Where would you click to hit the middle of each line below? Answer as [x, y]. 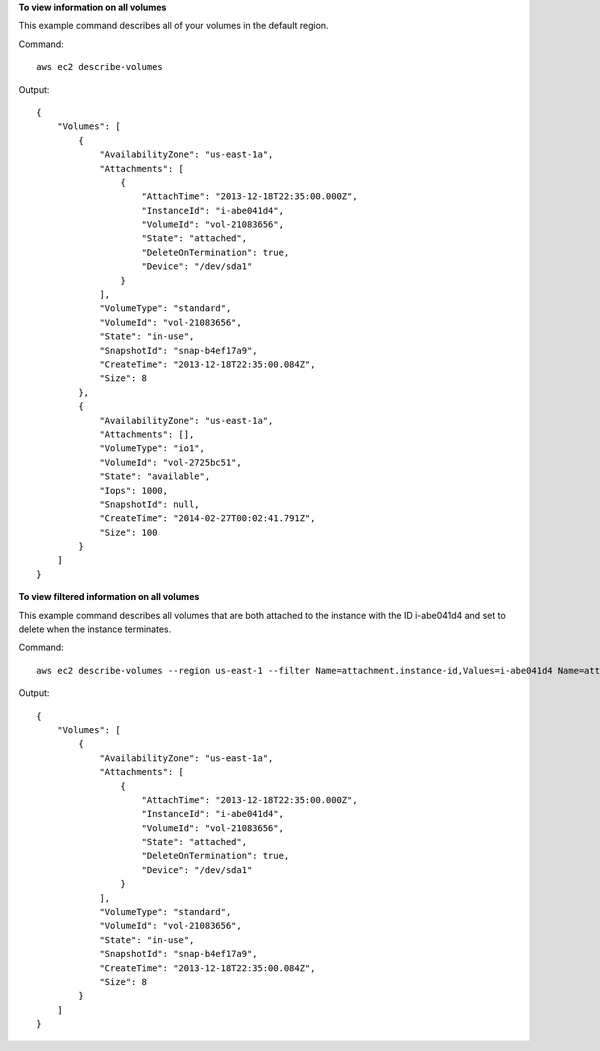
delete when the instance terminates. [95, 629]
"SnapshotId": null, [149, 504]
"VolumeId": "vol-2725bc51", [170, 462]
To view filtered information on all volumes [109, 597]
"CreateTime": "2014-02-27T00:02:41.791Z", [207, 518]
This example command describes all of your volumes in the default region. [173, 26]
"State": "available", [155, 476]
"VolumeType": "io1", [152, 448]
